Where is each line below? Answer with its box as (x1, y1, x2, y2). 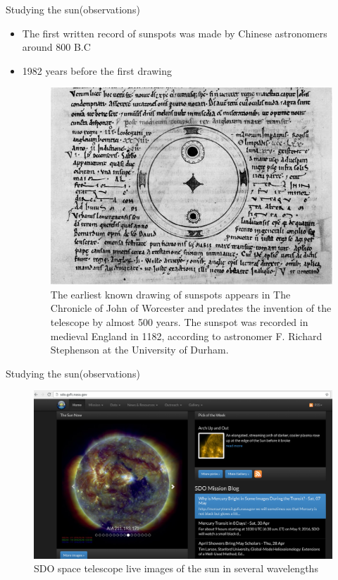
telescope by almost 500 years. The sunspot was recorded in (50, 315, 308, 330)
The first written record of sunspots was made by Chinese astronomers (22, 25, 327, 40)
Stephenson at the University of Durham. (50, 342, 229, 357)
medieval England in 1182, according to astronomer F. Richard (50, 328, 323, 343)
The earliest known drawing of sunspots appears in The (50, 286, 291, 301)
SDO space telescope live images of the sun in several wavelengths (34, 561, 318, 576)
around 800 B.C (22, 40, 91, 54)
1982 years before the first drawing (22, 63, 173, 78)
